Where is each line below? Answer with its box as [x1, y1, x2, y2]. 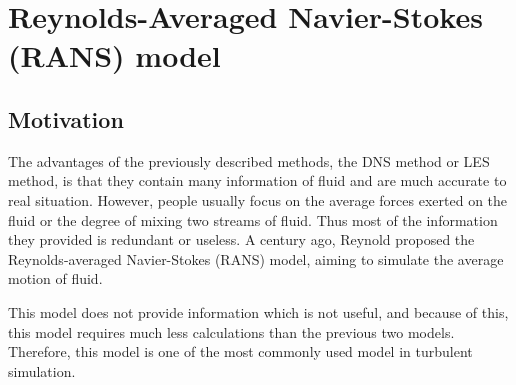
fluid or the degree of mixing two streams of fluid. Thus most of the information [8, 209, 498, 230]
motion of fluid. [8, 268, 103, 289]
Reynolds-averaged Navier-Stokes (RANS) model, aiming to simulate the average [8, 248, 504, 269]
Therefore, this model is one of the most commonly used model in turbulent [8, 341, 473, 362]
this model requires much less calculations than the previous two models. [8, 321, 455, 342]
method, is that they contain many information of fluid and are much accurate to [8, 170, 507, 191]
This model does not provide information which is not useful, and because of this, [8, 301, 509, 322]
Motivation [8, 103, 124, 134]
